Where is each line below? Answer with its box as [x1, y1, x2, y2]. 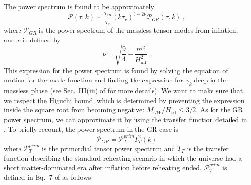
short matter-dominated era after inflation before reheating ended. [4, 162, 202, 172]
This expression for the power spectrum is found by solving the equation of [4, 65, 228, 75]
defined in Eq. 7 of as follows [4, 172, 91, 182]
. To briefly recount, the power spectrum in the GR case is [4, 123, 179, 134]
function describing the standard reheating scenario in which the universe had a [4, 152, 242, 163]
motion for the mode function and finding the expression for [4, 75, 183, 85]
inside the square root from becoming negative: [4, 104, 145, 115]
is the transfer [187, 143, 229, 153]
